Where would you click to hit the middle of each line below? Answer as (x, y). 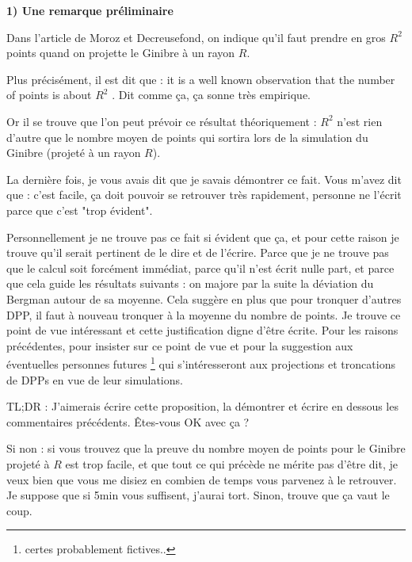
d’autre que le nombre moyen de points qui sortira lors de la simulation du (187, 137)
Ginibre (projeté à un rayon (74, 153)
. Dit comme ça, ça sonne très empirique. (211, 95)
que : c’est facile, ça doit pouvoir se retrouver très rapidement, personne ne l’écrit (204, 195)
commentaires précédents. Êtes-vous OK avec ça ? (128, 421)
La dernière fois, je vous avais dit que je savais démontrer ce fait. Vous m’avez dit (204, 179)
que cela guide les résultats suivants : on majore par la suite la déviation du (190, 283)
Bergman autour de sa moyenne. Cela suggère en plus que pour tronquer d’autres (204, 298)
